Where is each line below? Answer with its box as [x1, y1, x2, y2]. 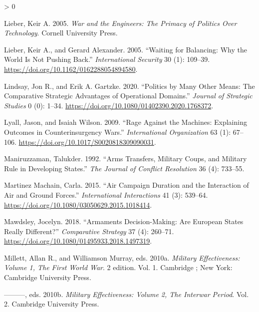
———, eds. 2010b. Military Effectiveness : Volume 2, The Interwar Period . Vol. [4, 289, 249, 299]
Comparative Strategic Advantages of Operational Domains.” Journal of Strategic [4, 90, 253, 101]
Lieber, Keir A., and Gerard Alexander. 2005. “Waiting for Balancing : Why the [4, 44, 247, 54]
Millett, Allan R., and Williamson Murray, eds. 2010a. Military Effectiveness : [4, 252, 240, 263]
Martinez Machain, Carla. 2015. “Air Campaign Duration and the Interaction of [4, 180, 249, 190]
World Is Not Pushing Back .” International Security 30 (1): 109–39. [4, 54, 210, 64]
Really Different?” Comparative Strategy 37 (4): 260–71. [4, 226, 174, 236]
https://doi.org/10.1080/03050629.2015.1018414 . [4, 199, 152, 210]
